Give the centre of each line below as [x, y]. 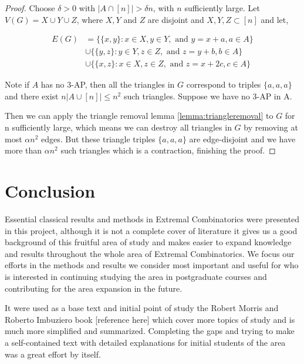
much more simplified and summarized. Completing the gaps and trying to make [150, 331]
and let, [275, 19]
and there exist [32, 96]
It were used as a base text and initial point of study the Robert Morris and [142, 308]
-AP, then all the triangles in [123, 84]
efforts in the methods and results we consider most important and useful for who [152, 265]
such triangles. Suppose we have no [187, 96]
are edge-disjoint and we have [242, 138]
